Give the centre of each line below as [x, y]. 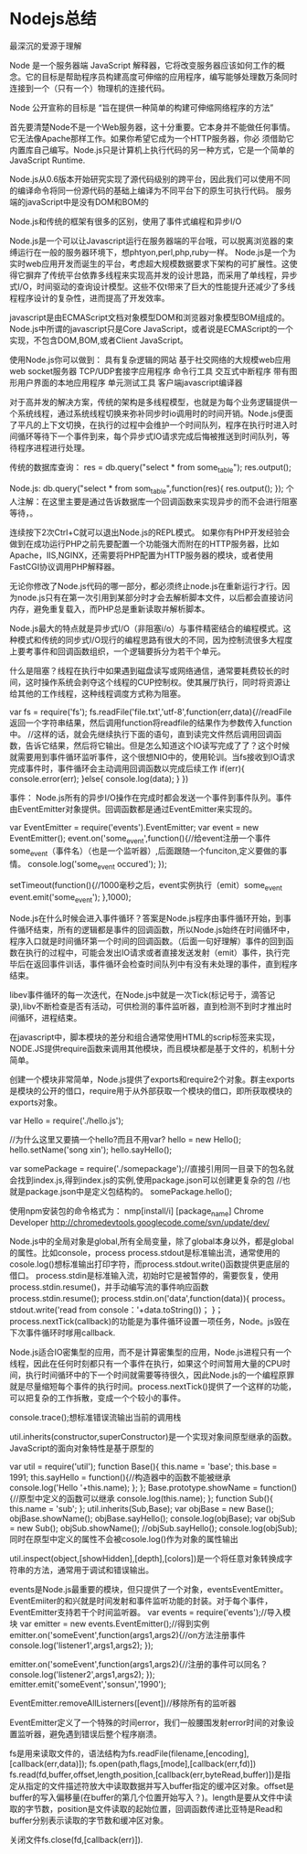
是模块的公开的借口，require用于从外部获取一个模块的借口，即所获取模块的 [151, 1090]
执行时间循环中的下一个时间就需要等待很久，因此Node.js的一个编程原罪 [160, 1375]
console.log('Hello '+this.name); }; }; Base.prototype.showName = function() [153, 1488]
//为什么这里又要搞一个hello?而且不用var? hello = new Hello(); [126, 1139]
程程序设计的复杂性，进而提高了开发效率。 [90, 297]
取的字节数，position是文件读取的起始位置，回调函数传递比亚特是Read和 [146, 1809]
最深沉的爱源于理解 [46, 46]
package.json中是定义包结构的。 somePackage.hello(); [129, 1191]
